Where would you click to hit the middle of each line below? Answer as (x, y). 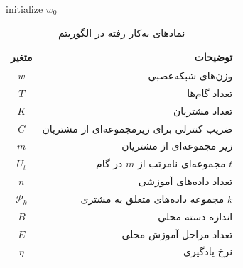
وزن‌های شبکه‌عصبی (190, 76)
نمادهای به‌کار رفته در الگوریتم (121, 32)
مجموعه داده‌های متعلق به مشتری (152, 198)
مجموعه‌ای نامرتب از (182, 163)
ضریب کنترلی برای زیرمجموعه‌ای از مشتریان (137, 128)
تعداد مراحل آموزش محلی (177, 234)
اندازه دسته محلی (195, 216)
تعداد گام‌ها (210, 93)
